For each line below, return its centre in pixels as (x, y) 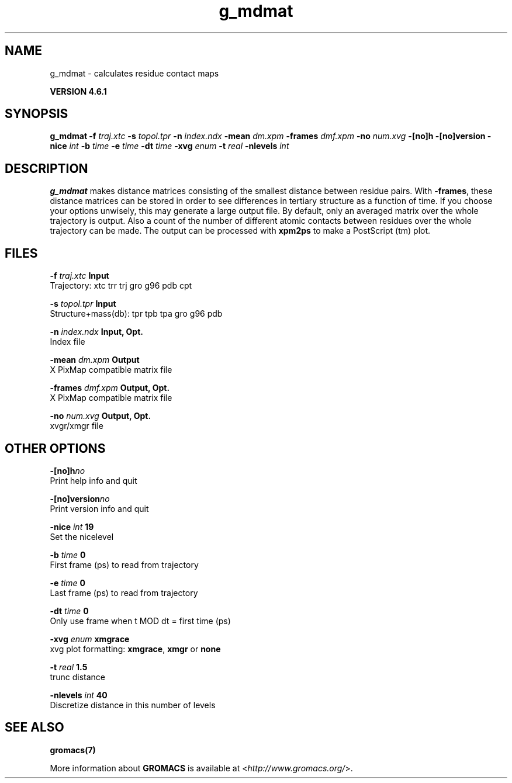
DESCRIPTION (46, 168)
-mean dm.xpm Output (95, 360)
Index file (68, 342)
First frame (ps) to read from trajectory (124, 564)
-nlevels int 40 (79, 695)
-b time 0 (68, 555)
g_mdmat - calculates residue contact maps (134, 73)
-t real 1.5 (69, 667)
